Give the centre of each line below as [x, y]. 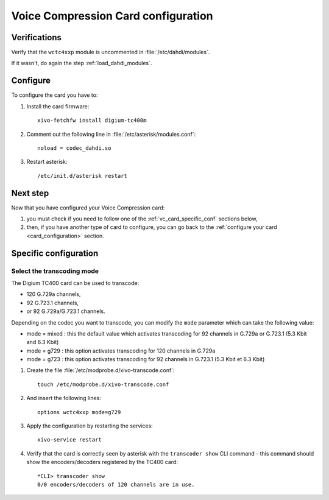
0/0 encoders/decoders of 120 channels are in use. [116, 484]
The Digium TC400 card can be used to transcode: [75, 283]
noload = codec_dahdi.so [74, 148]
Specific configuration [55, 253]
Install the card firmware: [58, 106]
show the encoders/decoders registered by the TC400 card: [102, 462]
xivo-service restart [69, 440]
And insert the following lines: [64, 398]
